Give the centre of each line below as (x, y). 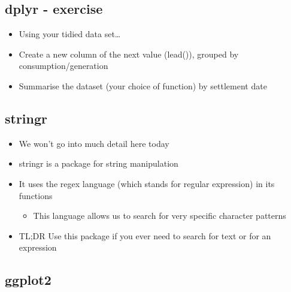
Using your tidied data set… (70, 34)
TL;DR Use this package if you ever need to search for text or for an (145, 235)
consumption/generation (63, 66)
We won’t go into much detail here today (94, 143)
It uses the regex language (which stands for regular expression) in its (147, 183)
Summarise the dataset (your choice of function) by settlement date (143, 85)
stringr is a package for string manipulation (98, 163)
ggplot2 (28, 280)
